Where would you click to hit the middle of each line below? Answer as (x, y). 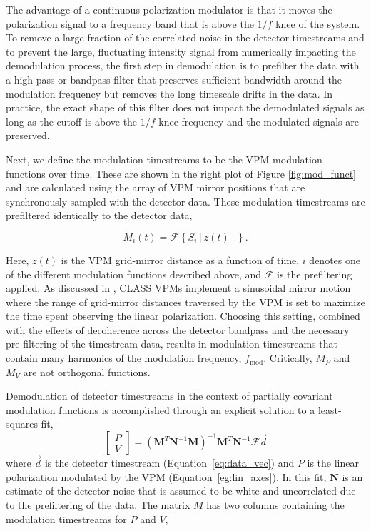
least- (330, 409)
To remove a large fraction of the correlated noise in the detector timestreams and (185, 37)
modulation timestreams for (66, 519)
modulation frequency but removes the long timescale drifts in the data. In (169, 93)
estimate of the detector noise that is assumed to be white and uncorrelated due (181, 491)
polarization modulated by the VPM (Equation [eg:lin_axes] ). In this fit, (166, 476)
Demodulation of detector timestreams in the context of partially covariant (169, 396)
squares (22, 424)
